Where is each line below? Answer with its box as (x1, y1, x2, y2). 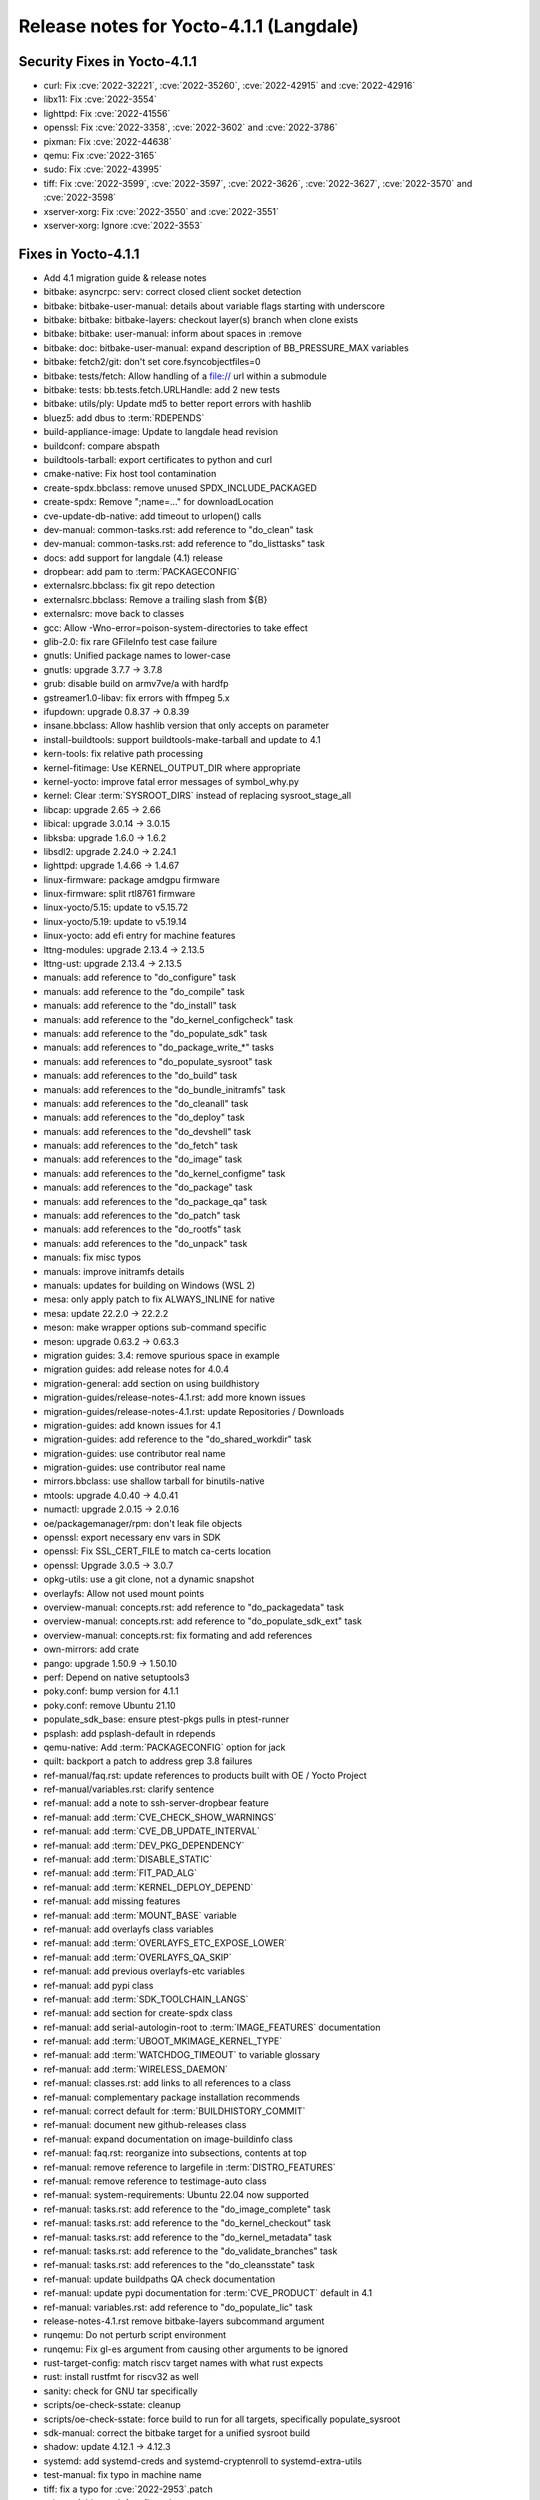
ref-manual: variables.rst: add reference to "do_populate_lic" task (43, 2301, 314, 2313)
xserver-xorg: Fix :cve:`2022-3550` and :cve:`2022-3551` (43, 205, 280, 217)
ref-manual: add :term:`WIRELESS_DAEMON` (43, 2063, 229, 2075)
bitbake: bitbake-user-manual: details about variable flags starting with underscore (43, 300, 385, 312)
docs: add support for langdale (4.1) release (43, 551, 224, 564)
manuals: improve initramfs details (43, 1265, 185, 1277)
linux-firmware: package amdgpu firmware (43, 873, 220, 885)
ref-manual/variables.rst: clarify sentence (43, 1783, 215, 1795)
